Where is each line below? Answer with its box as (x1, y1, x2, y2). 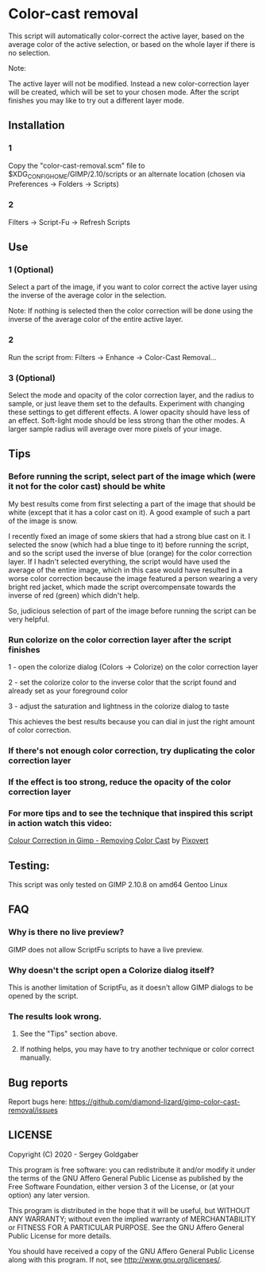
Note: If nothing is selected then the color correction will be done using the (8, 306, 253, 316)
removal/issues (8, 1106, 58, 1115)
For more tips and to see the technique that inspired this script (8, 808, 253, 819)
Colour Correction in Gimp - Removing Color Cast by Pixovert (8, 836, 209, 845)
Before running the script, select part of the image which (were (8, 471, 256, 482)
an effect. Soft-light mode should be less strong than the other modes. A (8, 416, 245, 425)
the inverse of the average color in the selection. (8, 291, 167, 301)
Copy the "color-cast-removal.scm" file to (8, 161, 145, 170)
